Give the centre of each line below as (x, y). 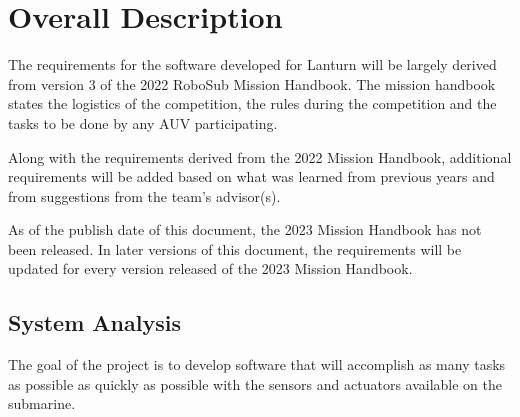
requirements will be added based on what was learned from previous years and (251, 176)
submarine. (42, 403)
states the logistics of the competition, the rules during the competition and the (252, 103)
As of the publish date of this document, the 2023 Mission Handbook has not (245, 229)
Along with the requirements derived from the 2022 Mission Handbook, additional (260, 156)
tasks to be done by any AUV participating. (143, 122)
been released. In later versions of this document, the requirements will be (235, 248)
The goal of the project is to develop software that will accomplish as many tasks (257, 364)
